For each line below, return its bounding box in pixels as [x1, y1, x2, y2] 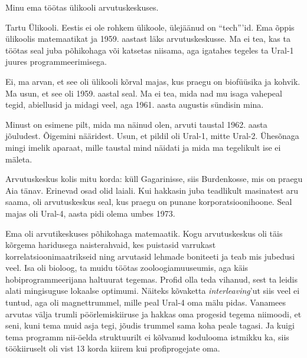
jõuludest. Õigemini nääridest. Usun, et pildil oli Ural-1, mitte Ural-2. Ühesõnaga [5, 130, 299, 142]
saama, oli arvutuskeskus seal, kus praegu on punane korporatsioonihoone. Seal [5, 195, 292, 208]
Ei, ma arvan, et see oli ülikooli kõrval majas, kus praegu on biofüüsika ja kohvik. [5, 75, 301, 87]
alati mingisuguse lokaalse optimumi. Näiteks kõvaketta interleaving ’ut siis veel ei [5, 284, 300, 297]
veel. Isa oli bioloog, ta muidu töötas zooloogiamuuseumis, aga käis [5, 261, 249, 274]
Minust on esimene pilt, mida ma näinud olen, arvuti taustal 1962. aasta [5, 118, 267, 130]
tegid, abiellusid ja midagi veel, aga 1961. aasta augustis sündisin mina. [5, 98, 264, 111]
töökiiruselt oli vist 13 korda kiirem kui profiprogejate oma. [5, 342, 220, 354]
